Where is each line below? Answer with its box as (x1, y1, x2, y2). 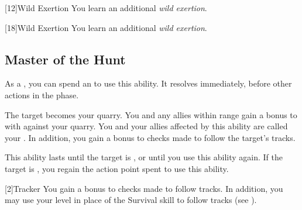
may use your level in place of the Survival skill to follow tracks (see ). (5, 194, 257, 206)
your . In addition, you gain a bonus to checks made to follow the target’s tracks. (5, 131, 296, 143)
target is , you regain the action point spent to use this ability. (5, 162, 229, 174)
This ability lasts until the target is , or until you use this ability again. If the (5, 151, 283, 163)
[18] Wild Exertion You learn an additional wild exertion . (5, 21, 207, 33)
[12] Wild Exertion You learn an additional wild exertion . (5, 2, 207, 13)
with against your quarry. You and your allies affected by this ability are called (5, 120, 288, 132)
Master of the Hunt (5, 50, 126, 68)
